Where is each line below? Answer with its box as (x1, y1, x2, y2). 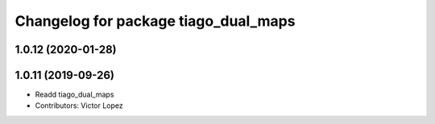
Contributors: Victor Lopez (35, 101, 124, 110)
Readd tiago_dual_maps (35, 89, 114, 100)
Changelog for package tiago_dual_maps (14, 12, 296, 30)
